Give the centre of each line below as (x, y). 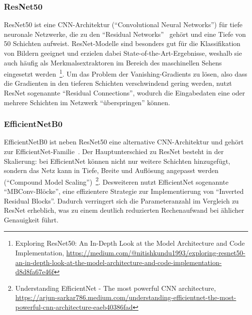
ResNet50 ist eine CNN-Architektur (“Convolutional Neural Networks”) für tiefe (123, 24)
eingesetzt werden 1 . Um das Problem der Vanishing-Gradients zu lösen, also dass (126, 73)
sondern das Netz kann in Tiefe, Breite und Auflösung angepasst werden (111, 170)
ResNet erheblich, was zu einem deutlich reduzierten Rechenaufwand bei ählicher (124, 210)
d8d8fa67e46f (35, 272)
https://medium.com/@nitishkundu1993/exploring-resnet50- (156, 253)
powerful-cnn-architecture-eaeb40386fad (74, 307)
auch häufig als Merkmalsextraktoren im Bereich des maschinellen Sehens (113, 62)
